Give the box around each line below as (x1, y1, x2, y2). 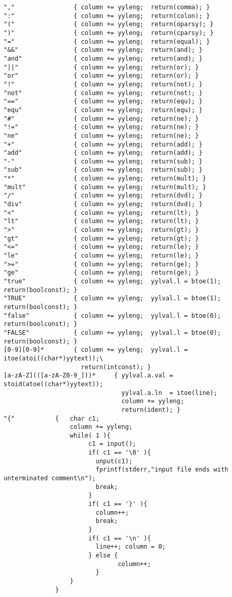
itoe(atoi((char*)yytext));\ (4, 354, 103, 362)
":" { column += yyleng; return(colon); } (4, 12, 210, 20)
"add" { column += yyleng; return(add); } (4, 149, 203, 157)
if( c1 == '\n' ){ (88, 534, 151, 542)
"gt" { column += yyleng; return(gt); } (4, 234, 199, 242)
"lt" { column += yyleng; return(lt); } (4, 218, 199, 225)
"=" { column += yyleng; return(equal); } (4, 38, 210, 45)
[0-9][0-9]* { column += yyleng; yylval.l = (4, 346, 188, 354)
